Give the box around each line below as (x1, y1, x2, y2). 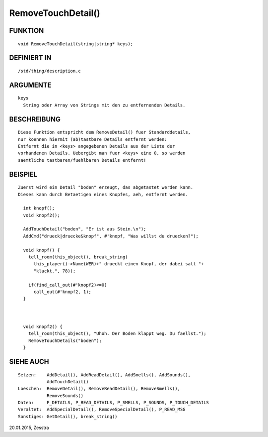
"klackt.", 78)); (33, 268, 76, 274)
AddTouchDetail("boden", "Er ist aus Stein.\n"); (23, 226, 146, 232)
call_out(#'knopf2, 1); (33, 289, 92, 295)
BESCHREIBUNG (9, 115, 61, 123)
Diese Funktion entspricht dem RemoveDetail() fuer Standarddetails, (18, 129, 191, 135)
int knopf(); (23, 206, 55, 211)
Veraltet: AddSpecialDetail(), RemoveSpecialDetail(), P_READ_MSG (18, 407, 186, 413)
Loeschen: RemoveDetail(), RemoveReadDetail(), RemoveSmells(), (18, 386, 181, 392)
